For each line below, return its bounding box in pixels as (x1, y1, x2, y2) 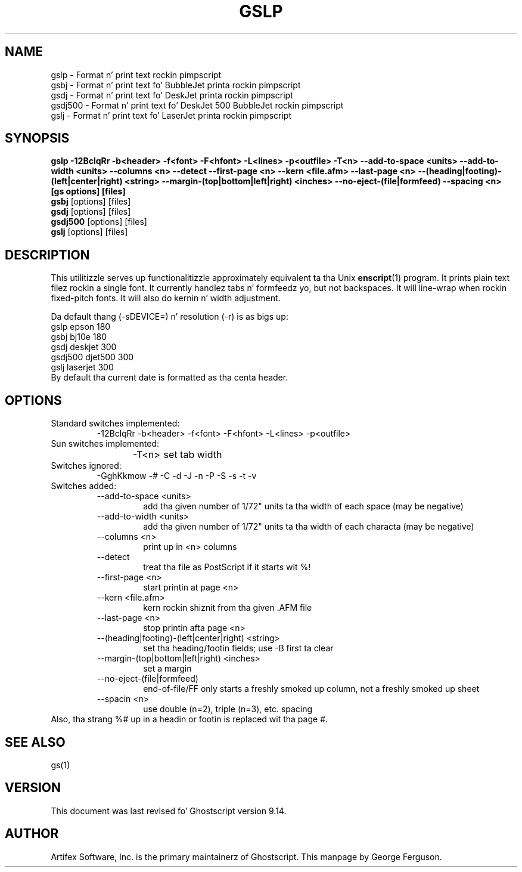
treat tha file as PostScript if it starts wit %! (143, 562, 311, 573)
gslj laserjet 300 (51, 362, 114, 373)
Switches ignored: (51, 460, 122, 471)
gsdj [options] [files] (51, 206, 131, 217)
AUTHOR (5, 826, 59, 842)
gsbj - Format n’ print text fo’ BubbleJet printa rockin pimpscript (51, 79, 301, 90)
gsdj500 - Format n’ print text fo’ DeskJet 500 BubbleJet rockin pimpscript (51, 100, 344, 110)
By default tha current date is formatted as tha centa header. (51, 372, 288, 383)
